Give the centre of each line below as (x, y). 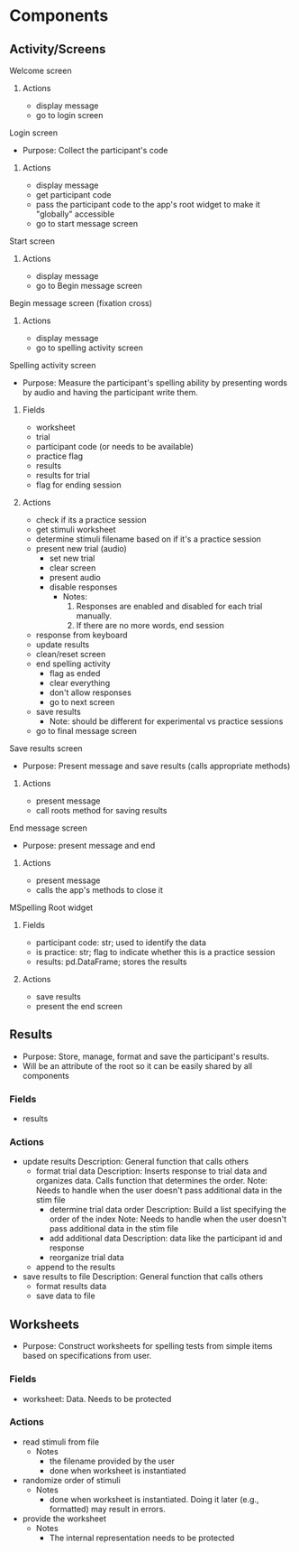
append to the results (75, 1267)
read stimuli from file (61, 1442)
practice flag (59, 456)
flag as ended (75, 673)
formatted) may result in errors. (108, 1509)
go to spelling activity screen (90, 348)
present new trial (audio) (82, 548)
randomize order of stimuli (72, 1480)
